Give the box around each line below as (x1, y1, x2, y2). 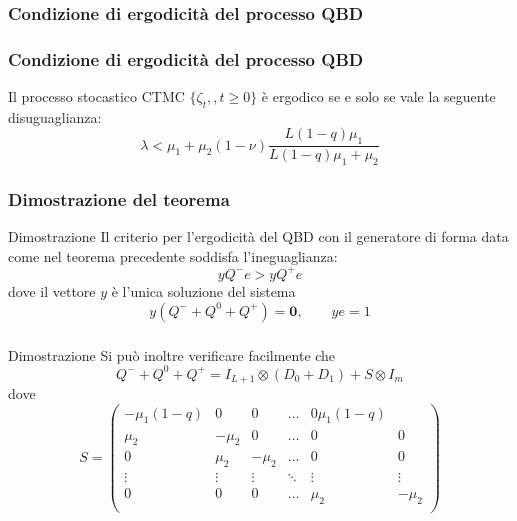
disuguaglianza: (8, 106, 102, 127)
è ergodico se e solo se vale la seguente (261, 86, 496, 107)
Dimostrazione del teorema (8, 187, 230, 211)
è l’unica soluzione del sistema (111, 280, 296, 301)
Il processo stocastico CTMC (8, 86, 185, 107)
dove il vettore (8, 280, 96, 301)
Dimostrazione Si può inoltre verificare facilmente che (8, 344, 336, 365)
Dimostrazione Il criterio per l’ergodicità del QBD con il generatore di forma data (8, 226, 509, 247)
